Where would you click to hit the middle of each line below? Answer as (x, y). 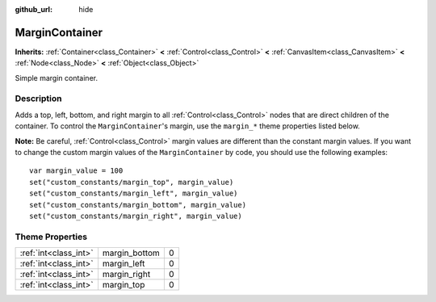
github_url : (34, 9)
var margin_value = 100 (76, 171)
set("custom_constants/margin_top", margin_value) (132, 182)
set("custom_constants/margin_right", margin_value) (136, 216)
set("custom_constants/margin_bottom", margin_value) (138, 205)
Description (38, 99)
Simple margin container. (57, 78)
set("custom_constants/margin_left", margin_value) (134, 193)
